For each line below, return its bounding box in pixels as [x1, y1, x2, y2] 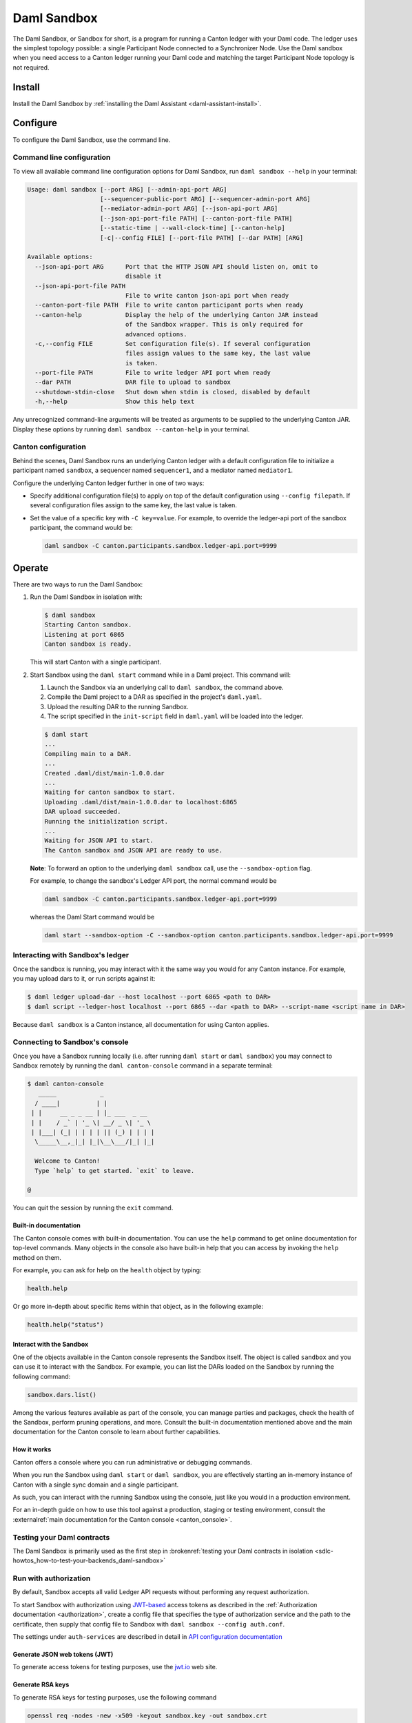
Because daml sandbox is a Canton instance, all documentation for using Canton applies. [12, 1020, 269, 1028]
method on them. [12, 1253, 62, 1261]
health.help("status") [27, 1321, 104, 1328]
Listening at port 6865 [44, 631, 125, 638]
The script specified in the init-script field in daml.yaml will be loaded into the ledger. [47, 712, 304, 720]
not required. [12, 63, 50, 72]
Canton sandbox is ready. [44, 640, 132, 648]
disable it [125, 272, 162, 281]
